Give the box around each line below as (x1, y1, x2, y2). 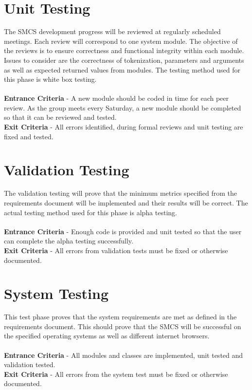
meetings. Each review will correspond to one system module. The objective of (4, 36, 238, 46)
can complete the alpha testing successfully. (4, 236, 133, 246)
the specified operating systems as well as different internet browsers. (4, 331, 210, 341)
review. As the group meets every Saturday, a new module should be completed (4, 102, 241, 112)
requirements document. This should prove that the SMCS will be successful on (4, 321, 241, 331)
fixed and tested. (4, 131, 54, 141)
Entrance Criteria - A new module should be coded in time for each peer (4, 93, 229, 103)
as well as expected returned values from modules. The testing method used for (4, 64, 240, 74)
